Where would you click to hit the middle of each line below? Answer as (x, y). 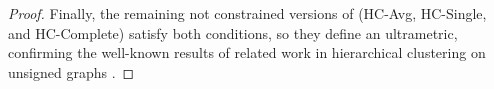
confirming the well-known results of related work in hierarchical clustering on (247, 52)
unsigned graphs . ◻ (71, 71)
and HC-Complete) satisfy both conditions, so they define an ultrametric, (233, 32)
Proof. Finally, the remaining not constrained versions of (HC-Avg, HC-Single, (247, 13)
